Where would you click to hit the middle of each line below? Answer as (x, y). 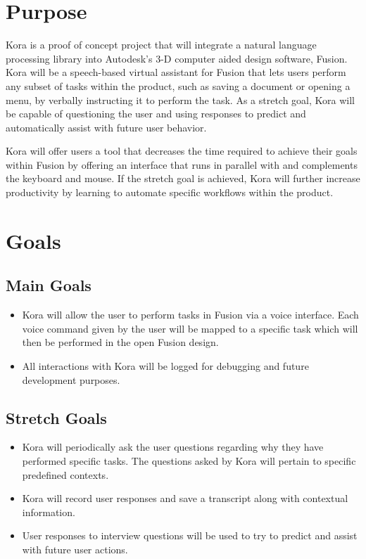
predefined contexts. (65, 474)
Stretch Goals (56, 417)
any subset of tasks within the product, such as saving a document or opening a (178, 85)
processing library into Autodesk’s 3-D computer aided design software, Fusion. (177, 58)
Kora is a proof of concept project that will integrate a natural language (161, 45)
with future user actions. (75, 549)
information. (49, 512)
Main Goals (49, 285)
